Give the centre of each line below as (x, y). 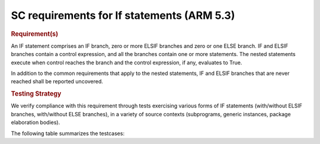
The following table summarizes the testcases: (68, 133)
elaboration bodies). (36, 122)
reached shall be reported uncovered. (57, 81)
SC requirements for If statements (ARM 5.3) (123, 15)
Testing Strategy (36, 94)
